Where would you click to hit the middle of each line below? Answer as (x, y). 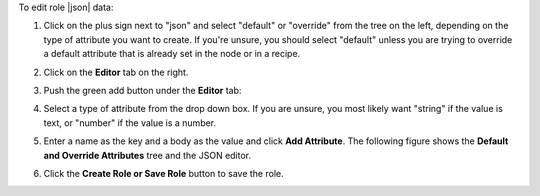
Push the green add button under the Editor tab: (142, 90)
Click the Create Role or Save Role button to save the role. (163, 173)
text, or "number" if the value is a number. (130, 122)
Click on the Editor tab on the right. (116, 72)
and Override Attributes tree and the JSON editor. (147, 155)
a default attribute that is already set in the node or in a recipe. (172, 54)
